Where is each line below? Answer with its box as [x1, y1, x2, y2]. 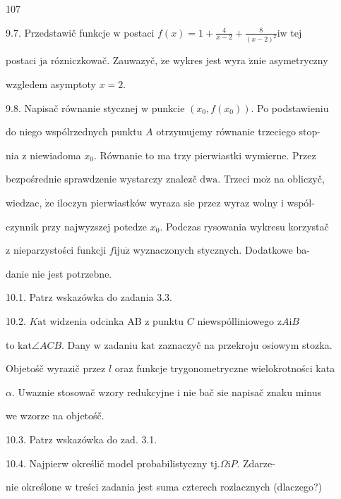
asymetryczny [269, 53, 328, 68]
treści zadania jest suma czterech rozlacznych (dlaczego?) [75, 479, 323, 494]
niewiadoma [30, 147, 81, 162]
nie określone [6, 479, 62, 494]
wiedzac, [6, 195, 42, 210]
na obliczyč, [273, 171, 325, 186]
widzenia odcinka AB [49, 314, 142, 328]
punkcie [151, 100, 185, 115]
